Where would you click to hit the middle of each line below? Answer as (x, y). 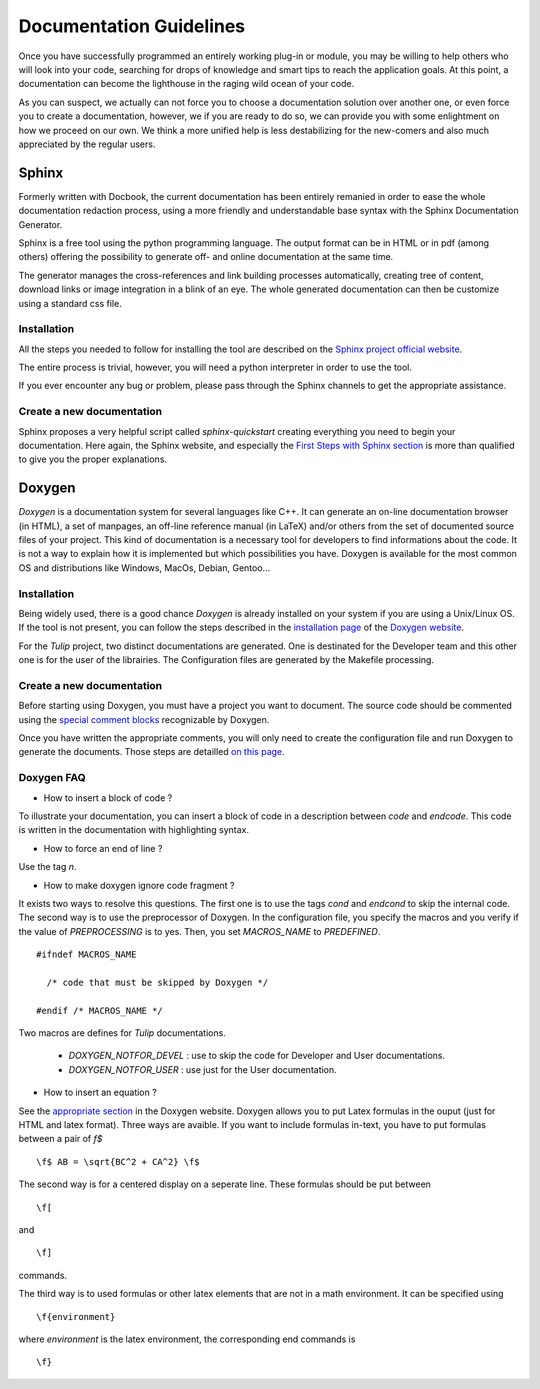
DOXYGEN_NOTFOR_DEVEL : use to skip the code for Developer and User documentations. (257, 1056)
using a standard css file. (70, 303)
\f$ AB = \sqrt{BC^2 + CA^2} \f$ (118, 1161)
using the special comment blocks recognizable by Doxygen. (144, 719)
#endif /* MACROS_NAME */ (100, 1010)
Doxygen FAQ (52, 778)
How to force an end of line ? (103, 848)
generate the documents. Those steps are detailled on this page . (151, 752)
